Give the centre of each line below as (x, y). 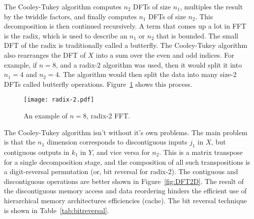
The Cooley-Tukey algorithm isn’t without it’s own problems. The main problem (126, 132)
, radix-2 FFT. (108, 115)
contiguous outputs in (37, 152)
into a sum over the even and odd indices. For (165, 55)
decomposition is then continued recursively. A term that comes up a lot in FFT (125, 26)
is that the (20, 142)
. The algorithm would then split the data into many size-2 (148, 74)
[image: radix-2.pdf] (59, 100)
